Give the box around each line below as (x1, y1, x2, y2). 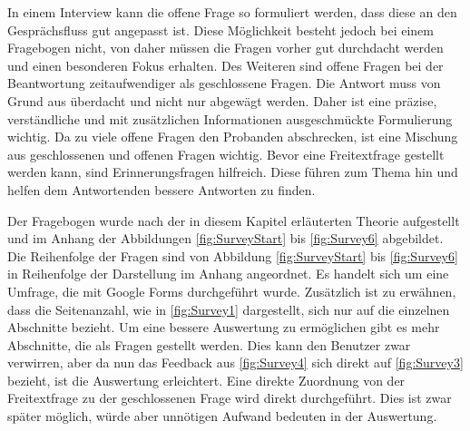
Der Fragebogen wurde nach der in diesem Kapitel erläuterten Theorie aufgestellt (7, 211, 460, 230)
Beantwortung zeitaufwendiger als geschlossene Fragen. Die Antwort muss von (7, 73, 441, 93)
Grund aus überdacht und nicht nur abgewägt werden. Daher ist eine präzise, (7, 91, 437, 110)
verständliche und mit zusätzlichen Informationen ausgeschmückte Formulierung (7, 109, 453, 128)
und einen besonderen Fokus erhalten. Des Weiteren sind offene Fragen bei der (7, 55, 444, 74)
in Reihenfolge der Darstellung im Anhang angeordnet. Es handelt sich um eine (7, 264, 449, 283)
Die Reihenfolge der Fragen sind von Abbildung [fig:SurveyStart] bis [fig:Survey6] (7, 246, 458, 265)
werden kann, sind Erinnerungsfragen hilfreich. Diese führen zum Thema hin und (7, 162, 458, 181)
